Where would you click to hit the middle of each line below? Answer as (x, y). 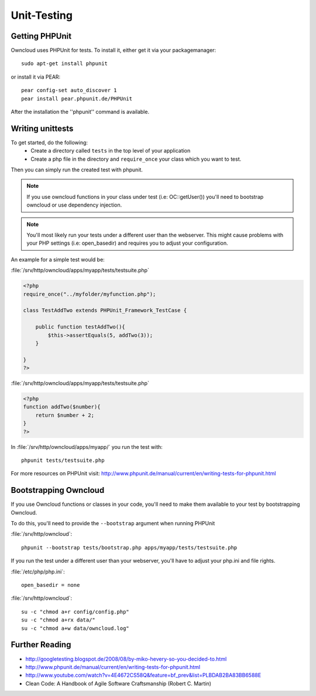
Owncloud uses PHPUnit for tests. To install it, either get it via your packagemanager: (114, 50)
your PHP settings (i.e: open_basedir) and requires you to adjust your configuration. (127, 243)
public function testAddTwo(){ (80, 327)
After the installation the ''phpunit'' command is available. (80, 112)
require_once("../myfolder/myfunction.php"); (90, 294)
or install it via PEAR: (36, 77)
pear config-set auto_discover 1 (69, 90)
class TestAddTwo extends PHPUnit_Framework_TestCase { (105, 310)
